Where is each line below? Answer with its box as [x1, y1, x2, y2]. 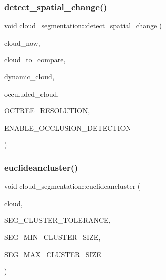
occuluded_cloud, [4, 88, 59, 99]
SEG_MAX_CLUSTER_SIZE [4, 249, 101, 259]
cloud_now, [4, 37, 40, 48]
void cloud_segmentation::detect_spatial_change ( [4, 20, 162, 31]
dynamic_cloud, [4, 71, 54, 82]
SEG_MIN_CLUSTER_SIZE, [4, 231, 101, 242]
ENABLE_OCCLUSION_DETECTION [4, 122, 131, 133]
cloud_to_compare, [4, 54, 66, 65]
